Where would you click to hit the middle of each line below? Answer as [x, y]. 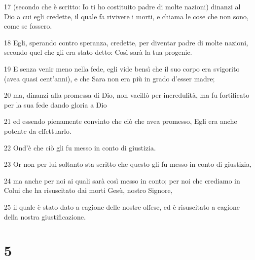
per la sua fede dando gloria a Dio [55, 104]
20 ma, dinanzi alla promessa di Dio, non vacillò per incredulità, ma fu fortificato [127, 95]
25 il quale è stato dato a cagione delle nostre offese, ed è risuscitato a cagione [122, 206]
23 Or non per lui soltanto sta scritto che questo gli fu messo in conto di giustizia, [128, 164]
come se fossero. [28, 26]
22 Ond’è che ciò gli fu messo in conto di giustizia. [80, 147]
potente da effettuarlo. [38, 130]
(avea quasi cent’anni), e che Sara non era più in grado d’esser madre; [109, 78]
